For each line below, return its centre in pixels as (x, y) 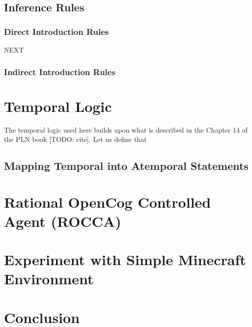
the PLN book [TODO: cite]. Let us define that (75, 139)
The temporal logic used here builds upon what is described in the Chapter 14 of (126, 129)
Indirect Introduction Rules (60, 71)
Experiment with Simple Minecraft (125, 259)
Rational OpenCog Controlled (108, 202)
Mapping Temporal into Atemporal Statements (126, 166)
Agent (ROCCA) (63, 221)
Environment (49, 279)
